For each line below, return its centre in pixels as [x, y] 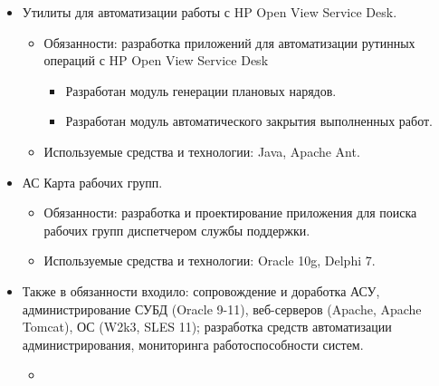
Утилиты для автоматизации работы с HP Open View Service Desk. [210, 12]
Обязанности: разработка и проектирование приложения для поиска [230, 212]
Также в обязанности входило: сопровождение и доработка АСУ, [201, 290]
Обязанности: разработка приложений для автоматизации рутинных [229, 42]
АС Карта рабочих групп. [92, 182]
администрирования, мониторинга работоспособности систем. [193, 344]
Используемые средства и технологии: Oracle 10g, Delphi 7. [210, 261]
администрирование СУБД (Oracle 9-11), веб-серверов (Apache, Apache [222, 309]
